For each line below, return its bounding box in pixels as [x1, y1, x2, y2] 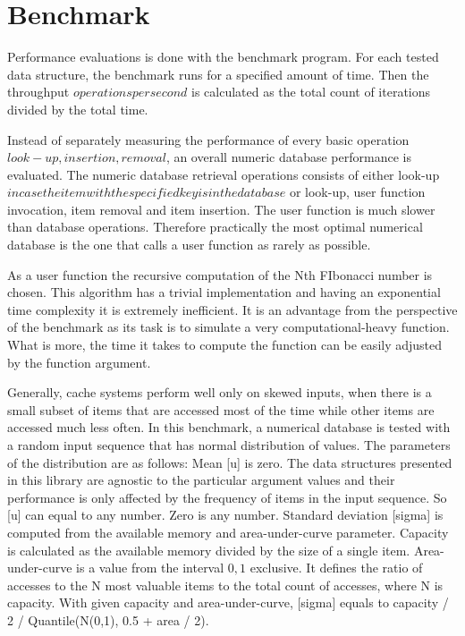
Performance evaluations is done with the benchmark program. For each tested [7, 47, 439, 66]
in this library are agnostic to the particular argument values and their [7, 471, 395, 489]
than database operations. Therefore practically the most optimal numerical [7, 217, 423, 236]
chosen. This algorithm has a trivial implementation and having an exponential [7, 283, 441, 301]
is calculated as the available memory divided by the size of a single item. [7, 540, 410, 559]
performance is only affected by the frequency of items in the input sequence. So [7, 488, 447, 506]
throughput [7, 82, 70, 101]
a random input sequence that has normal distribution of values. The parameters [7, 436, 451, 454]
